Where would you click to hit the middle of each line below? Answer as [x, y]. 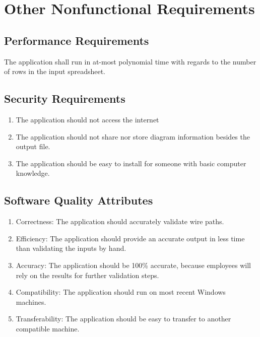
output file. [33, 146]
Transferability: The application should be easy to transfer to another [123, 319]
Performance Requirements [77, 40]
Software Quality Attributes [79, 200]
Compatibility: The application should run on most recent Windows [121, 292]
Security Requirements [65, 98]
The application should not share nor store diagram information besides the [133, 136]
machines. [31, 301]
